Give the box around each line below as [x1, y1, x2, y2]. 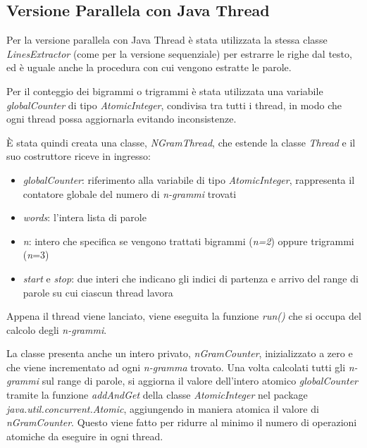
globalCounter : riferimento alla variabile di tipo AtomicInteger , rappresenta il [23, 172, 355, 187]
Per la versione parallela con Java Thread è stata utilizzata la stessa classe [6, 32, 328, 47]
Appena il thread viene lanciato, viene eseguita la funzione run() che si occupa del [6, 309, 361, 323]
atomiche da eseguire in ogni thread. [6, 428, 163, 443]
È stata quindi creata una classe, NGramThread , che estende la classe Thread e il [6, 135, 356, 149]
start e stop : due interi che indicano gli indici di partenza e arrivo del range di [23, 270, 359, 285]
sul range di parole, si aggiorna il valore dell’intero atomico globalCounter [42, 373, 358, 388]
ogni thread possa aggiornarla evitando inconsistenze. [6, 111, 237, 126]
